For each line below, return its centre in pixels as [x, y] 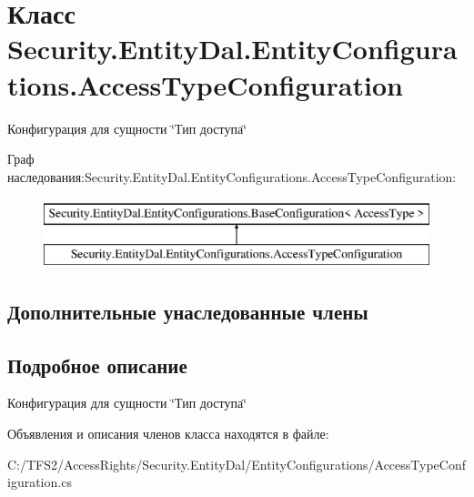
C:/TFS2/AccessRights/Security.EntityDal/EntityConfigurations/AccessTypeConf [237, 464]
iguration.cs [40, 482]
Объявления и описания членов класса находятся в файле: [168, 434]
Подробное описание [97, 365]
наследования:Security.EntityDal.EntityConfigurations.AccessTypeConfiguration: [232, 176]
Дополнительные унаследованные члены [188, 311]
